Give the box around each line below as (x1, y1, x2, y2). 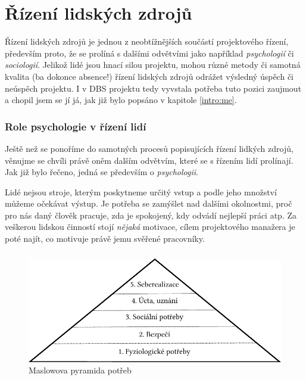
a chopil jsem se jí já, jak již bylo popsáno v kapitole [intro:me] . (5, 94, 237, 106)
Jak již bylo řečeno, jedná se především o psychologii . (5, 166, 198, 178)
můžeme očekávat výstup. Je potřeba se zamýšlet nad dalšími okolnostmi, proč (5, 197, 292, 210)
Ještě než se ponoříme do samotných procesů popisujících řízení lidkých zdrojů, (5, 142, 293, 154)
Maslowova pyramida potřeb (29, 364, 132, 376)
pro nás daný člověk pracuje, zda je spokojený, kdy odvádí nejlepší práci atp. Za (5, 208, 296, 221)
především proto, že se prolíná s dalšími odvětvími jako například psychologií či (5, 46, 294, 59)
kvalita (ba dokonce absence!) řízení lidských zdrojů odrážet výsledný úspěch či (5, 70, 293, 82)
